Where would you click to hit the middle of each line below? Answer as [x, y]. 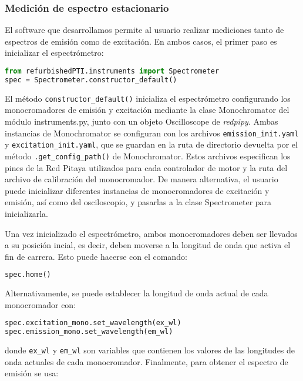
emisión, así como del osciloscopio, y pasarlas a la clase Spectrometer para [138, 202]
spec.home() [28, 275]
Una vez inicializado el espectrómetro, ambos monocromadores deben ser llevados [151, 233]
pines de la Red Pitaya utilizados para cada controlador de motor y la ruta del [146, 167]
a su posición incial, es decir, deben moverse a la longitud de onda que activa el [148, 245]
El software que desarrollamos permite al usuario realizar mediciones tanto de [144, 30]
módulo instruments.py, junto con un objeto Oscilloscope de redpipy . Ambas [142, 121]
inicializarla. [26, 213]
